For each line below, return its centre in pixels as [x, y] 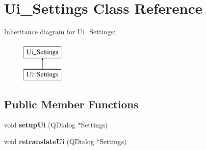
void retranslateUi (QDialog [49, 141]
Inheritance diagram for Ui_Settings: [60, 32]
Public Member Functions [71, 104]
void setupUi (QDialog [40, 125]
